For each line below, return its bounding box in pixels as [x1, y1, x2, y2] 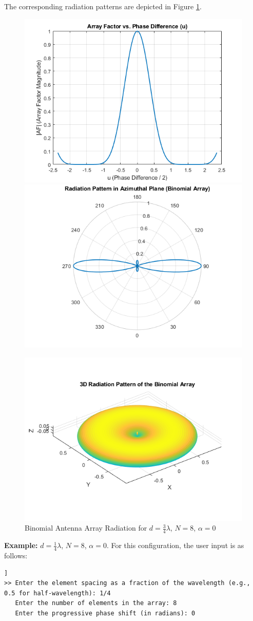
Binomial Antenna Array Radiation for [25, 522, 147, 533]
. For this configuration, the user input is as [106, 540, 244, 551]
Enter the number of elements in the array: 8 [15, 599, 177, 607]
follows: [4, 550, 28, 561]
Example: [4, 540, 38, 551]
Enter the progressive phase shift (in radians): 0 [15, 610, 196, 617]
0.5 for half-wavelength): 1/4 [4, 589, 111, 597]
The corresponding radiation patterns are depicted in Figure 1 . [4, 1, 202, 11]
